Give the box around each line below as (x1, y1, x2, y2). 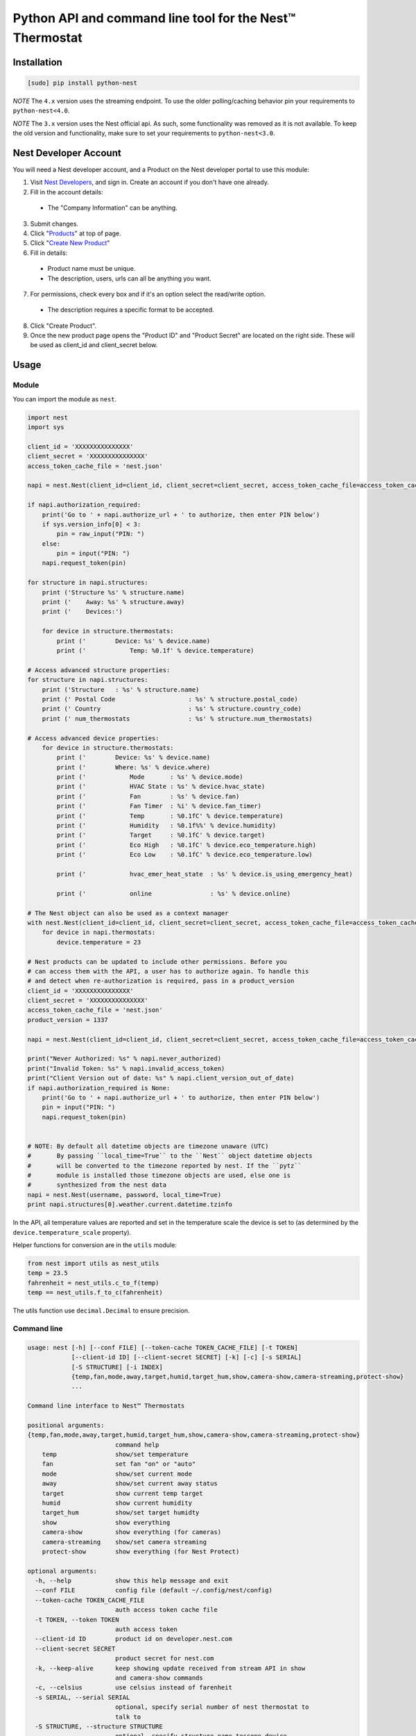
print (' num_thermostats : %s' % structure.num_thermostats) (42, 715, 313, 722)
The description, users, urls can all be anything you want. (47, 274, 211, 283)
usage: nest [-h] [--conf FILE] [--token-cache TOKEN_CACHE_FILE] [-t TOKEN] (27, 1344, 298, 1351)
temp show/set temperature (42, 1451, 189, 1458)
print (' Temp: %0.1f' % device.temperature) (56, 646, 254, 654)
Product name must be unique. (47, 265, 136, 273)
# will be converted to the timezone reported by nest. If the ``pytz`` (27, 1162, 302, 1169)
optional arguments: (27, 1567, 97, 1575)
